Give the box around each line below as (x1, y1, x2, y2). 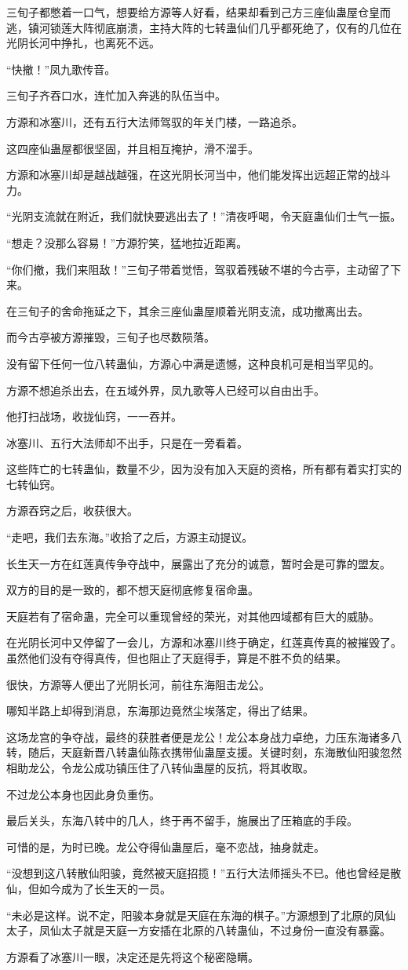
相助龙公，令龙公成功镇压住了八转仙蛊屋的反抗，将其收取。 (6, 760, 314, 775)
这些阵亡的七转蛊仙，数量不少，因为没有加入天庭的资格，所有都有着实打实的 (6, 461, 402, 477)
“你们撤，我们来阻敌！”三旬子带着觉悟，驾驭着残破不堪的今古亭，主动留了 (6, 261, 391, 277)
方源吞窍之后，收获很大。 (6, 502, 138, 519)
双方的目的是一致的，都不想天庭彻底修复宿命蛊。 (6, 582, 259, 598)
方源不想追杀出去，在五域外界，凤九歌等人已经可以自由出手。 (6, 381, 325, 398)
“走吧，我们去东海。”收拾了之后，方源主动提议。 (6, 529, 253, 545)
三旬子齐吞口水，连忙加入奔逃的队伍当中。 (6, 87, 226, 104)
